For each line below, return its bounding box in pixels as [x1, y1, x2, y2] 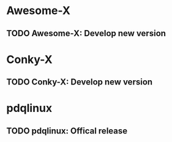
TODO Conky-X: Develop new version [6, 77, 153, 88]
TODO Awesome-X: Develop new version [6, 28, 166, 39]
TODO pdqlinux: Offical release [6, 125, 127, 136]
